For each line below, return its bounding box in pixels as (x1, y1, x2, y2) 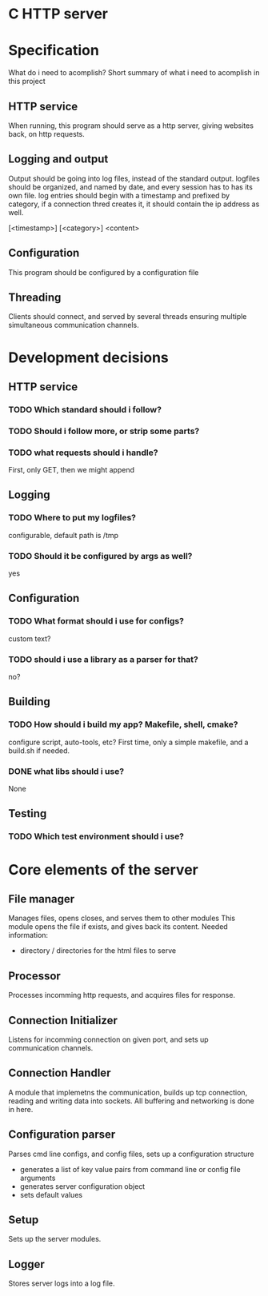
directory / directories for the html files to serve (19, 946, 177, 955)
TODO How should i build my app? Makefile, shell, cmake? (8, 719, 238, 730)
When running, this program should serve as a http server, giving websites (8, 121, 254, 130)
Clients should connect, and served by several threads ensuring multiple (8, 312, 247, 321)
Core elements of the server (8, 860, 198, 879)
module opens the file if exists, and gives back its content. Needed (8, 922, 228, 931)
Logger (8, 1257, 46, 1271)
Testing (8, 807, 47, 820)
